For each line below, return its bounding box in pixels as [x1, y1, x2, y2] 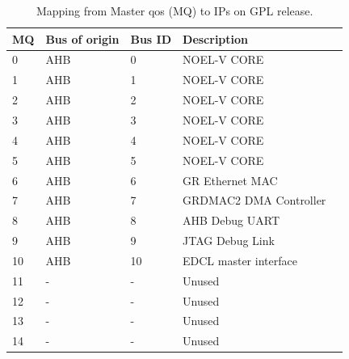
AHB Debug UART [183, 212, 280, 229]
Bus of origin [45, 30, 120, 47]
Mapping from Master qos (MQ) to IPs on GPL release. [36, 2, 313, 19]
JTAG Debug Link [183, 232, 275, 249]
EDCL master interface [183, 251, 297, 268]
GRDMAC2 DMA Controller [183, 192, 326, 209]
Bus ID [130, 30, 172, 47]
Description [183, 30, 249, 47]
